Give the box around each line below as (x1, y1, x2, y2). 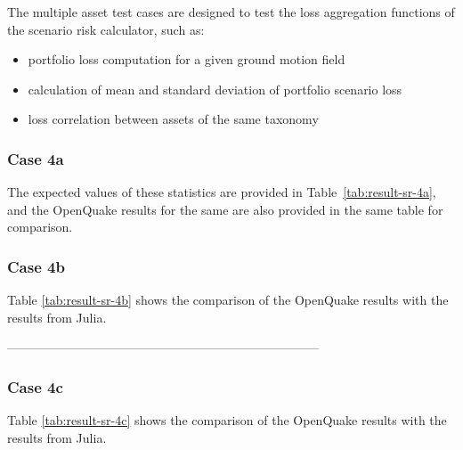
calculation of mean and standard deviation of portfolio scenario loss (28, 79, 402, 98)
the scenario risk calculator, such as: (7, 20, 205, 38)
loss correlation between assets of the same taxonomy (28, 110, 319, 128)
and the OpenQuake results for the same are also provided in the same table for (7, 200, 443, 218)
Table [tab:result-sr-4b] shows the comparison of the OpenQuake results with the (7, 290, 449, 309)
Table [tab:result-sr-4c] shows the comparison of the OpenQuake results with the (7, 411, 447, 430)
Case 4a (7, 147, 64, 169)
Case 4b (7, 255, 65, 277)
